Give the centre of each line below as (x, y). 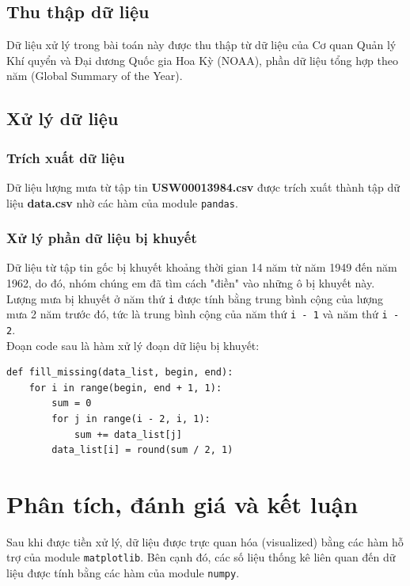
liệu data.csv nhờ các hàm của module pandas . (122, 202)
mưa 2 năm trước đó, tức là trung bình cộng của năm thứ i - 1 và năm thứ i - (203, 314)
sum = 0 (72, 403)
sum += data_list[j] (128, 434)
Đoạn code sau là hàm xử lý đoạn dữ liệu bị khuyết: (133, 345)
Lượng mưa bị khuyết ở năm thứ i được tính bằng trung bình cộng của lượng (195, 298)
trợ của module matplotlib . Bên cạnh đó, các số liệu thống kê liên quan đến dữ (201, 557)
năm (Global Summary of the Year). (95, 76)
